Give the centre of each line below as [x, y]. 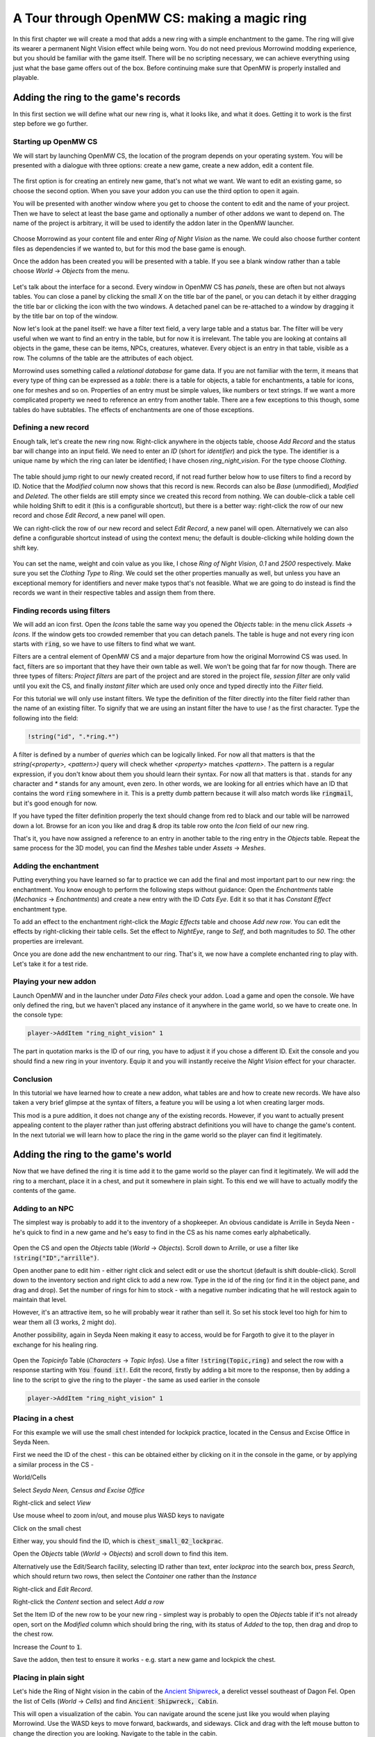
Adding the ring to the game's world [92, 1154]
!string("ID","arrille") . [56, 1258]
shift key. [26, 548]
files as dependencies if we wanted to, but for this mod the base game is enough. [130, 248]
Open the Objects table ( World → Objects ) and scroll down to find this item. [120, 1554]
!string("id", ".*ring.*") [73, 736]
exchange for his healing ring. [56, 1344]
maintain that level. [40, 1300]
